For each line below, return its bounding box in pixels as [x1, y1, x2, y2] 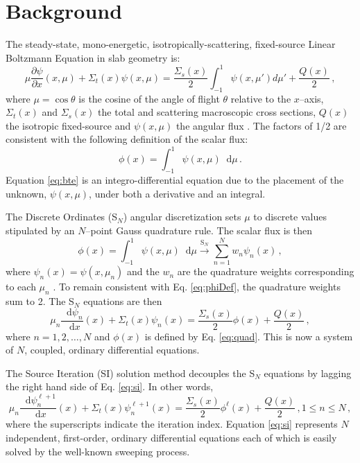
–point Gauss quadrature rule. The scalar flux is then [85, 223, 313, 238]
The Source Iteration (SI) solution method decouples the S [6, 365, 255, 380]
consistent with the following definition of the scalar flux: [6, 132, 248, 146]
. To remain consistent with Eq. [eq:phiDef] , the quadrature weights [53, 279, 341, 294]
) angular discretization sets [123, 209, 241, 224]
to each [6, 279, 36, 294]
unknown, [6, 186, 47, 200]
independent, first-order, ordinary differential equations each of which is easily [6, 430, 337, 444]
